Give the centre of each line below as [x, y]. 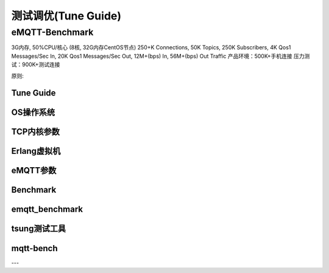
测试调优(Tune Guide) [66, 16]
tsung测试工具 [39, 229]
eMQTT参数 [34, 171]
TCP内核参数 [36, 132]
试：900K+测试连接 [36, 64]
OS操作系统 [33, 112]
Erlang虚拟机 [36, 151]
